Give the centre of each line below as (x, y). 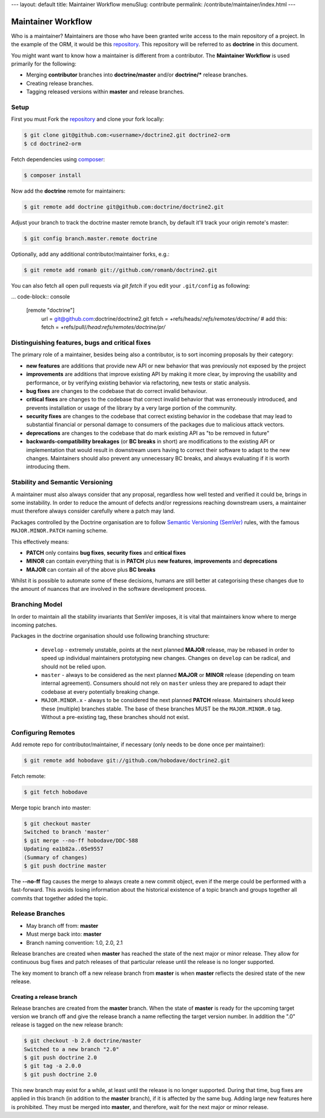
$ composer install (52, 175)
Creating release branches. (60, 83)
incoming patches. (34, 625)
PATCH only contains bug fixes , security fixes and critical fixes (106, 552)
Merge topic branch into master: (51, 808)
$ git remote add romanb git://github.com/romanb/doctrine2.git (121, 270)
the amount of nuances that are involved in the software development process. (109, 589)
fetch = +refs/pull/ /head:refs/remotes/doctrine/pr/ (103, 327)
